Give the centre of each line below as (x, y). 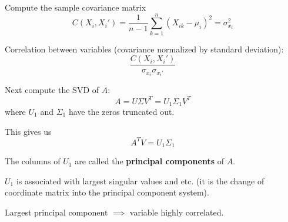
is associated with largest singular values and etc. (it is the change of (140, 180)
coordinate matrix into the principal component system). (107, 192)
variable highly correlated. (177, 212)
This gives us (28, 131)
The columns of (33, 161)
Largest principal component (56, 212)
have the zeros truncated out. (121, 112)
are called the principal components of (149, 161)
